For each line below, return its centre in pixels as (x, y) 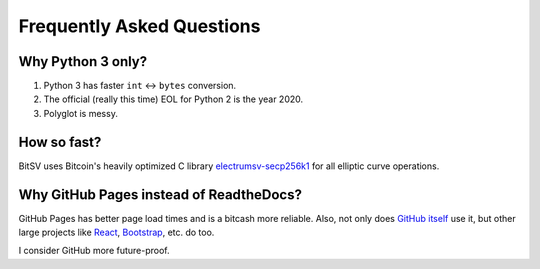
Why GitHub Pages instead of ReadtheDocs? (160, 194)
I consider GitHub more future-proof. (94, 251)
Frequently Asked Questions (139, 26)
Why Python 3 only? (83, 61)
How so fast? (60, 141)
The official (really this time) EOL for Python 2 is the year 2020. (173, 99)
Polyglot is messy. (81, 113)
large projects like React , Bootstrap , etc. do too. (116, 232)
